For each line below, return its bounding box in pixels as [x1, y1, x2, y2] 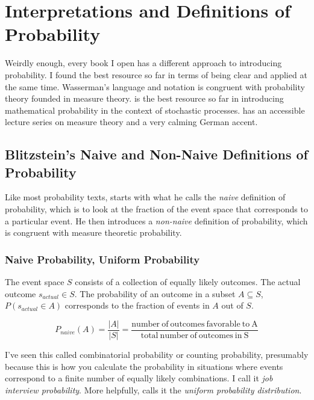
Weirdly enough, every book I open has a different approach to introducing [5, 57, 282, 69]
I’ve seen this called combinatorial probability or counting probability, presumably [5, 348, 309, 360]
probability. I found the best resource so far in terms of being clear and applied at [5, 68, 307, 81]
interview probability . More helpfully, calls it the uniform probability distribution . [5, 383, 302, 396]
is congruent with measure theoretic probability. [5, 226, 182, 239]
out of [221, 299, 243, 312]
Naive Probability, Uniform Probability [5, 251, 200, 266]
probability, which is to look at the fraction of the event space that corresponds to [5, 203, 308, 215]
